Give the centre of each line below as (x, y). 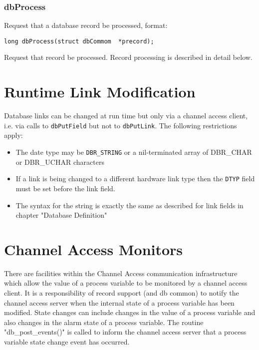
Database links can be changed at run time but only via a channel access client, (126, 116)
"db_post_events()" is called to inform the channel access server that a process (125, 332)
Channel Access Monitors (94, 249)
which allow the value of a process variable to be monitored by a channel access (126, 283)
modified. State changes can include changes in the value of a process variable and (130, 312)
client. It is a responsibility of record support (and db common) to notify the (122, 293)
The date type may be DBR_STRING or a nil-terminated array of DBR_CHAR (134, 152)
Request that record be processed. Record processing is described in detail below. (128, 57)
